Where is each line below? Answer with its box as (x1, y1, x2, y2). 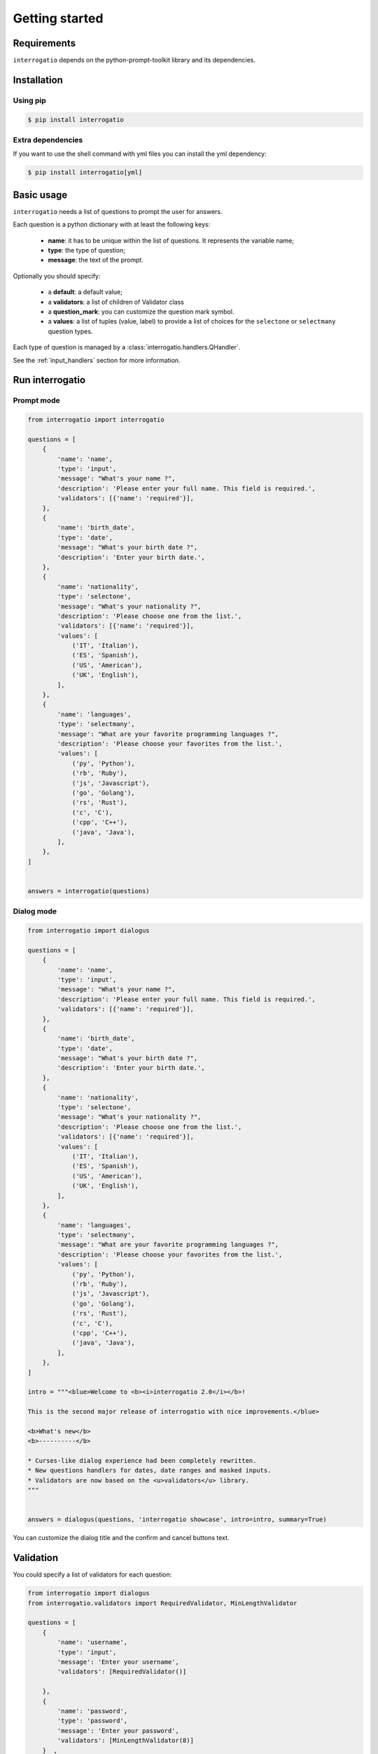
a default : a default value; (48, 288, 122, 296)
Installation (13, 74, 63, 86)
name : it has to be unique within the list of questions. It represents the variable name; (48, 236, 294, 245)
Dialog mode (13, 906, 57, 916)
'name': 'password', (57, 1707, 128, 1715)
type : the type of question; (48, 246, 126, 255)
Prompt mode (13, 396, 61, 406)
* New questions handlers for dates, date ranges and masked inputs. (27, 1466, 272, 1475)
